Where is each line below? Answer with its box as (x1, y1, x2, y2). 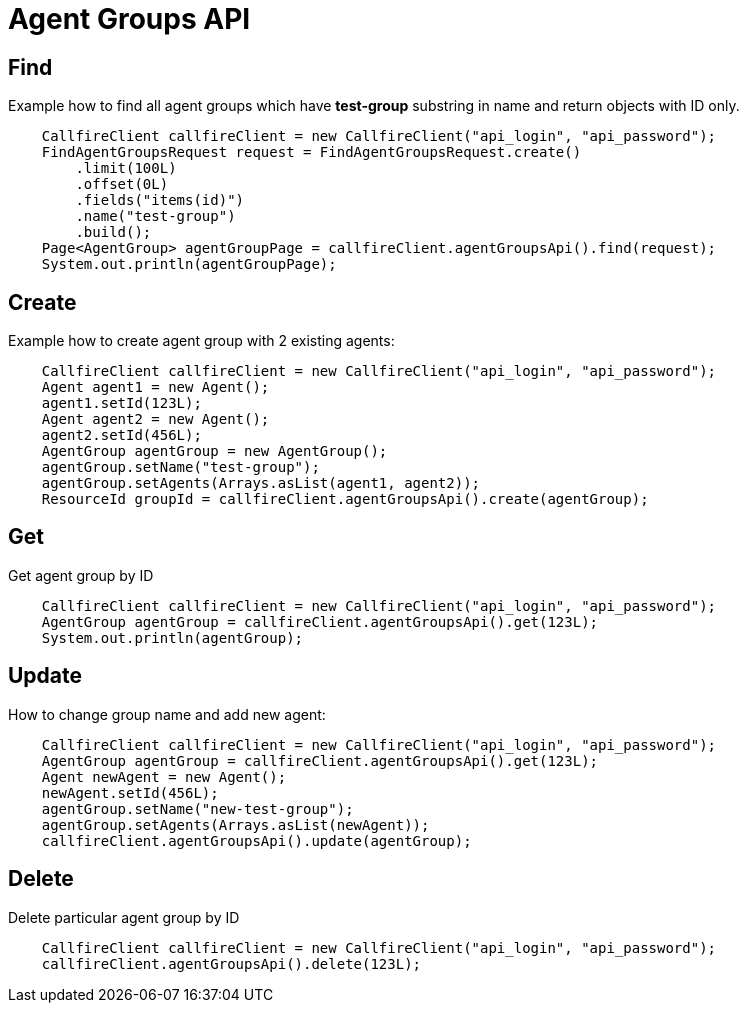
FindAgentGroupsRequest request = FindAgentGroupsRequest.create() (41, 144, 582, 161)
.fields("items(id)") (75, 192, 245, 209)
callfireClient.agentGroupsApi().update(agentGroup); (41, 832, 472, 849)
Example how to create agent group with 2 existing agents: (8, 332, 395, 350)
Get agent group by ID (8, 566, 154, 584)
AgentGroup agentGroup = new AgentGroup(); (41, 443, 388, 460)
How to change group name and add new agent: (8, 705, 326, 723)
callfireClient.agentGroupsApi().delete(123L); (41, 955, 422, 972)
